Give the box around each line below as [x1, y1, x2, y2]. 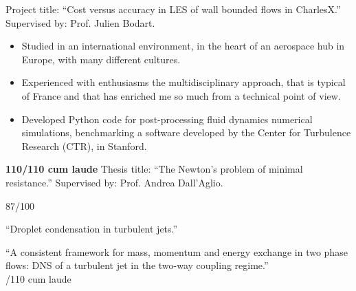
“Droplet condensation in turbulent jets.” [5, 222, 178, 236]
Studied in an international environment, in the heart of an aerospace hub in [21, 39, 345, 53]
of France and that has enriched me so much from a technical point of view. [21, 88, 341, 103]
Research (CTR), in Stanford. [21, 138, 147, 153]
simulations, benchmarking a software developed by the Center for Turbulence [21, 125, 351, 140]
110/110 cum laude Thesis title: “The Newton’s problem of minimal [5, 162, 303, 176]
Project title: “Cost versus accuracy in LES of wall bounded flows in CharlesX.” [5, 2, 341, 16]
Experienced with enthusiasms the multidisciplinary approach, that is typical [21, 75, 346, 89]
